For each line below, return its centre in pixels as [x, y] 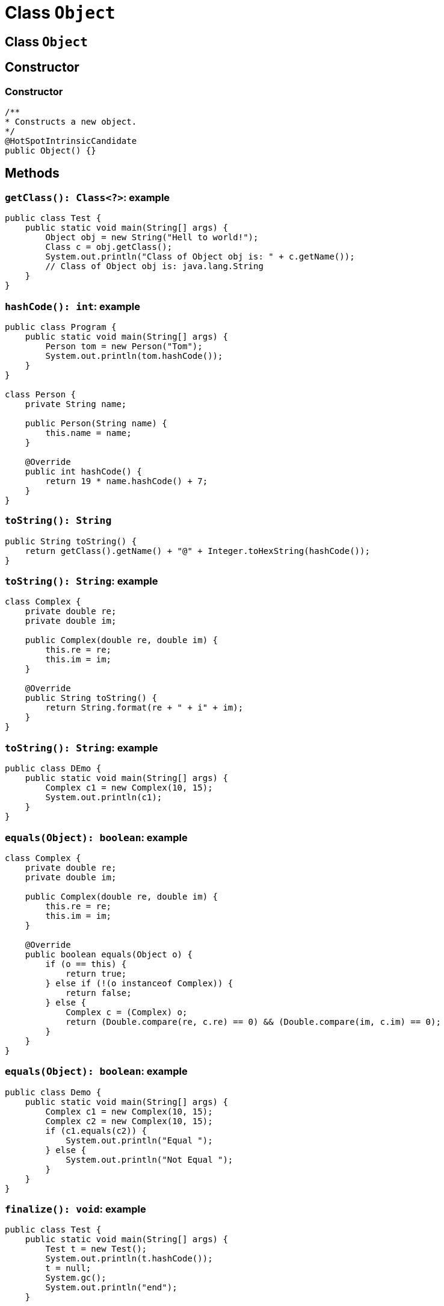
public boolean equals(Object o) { [109, 954]
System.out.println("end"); [111, 1288]
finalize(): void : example [76, 1209]
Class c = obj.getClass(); [109, 247]
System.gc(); [76, 1278]
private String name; [76, 404]
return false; [99, 993]
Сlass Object [46, 42]
